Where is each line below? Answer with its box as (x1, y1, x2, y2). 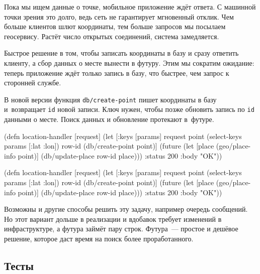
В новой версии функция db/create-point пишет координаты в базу (4, 94, 217, 104)
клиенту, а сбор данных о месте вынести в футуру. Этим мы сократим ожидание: (4, 57, 254, 68)
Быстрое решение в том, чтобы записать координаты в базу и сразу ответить (4, 48, 239, 58)
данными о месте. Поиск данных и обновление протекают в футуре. (4, 114, 214, 124)
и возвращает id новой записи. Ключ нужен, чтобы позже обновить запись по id (4, 104, 254, 114)
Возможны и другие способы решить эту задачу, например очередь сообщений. (4, 204, 248, 214)
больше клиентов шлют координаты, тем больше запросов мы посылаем (4, 21, 226, 32)
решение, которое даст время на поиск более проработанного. (4, 233, 194, 243)
